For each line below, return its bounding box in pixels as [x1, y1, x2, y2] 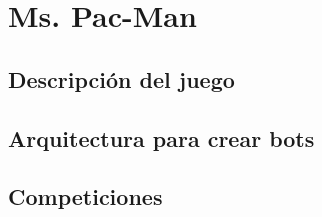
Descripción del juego [8, 63, 235, 94]
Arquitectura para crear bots [8, 122, 315, 153]
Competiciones [8, 181, 163, 212]
